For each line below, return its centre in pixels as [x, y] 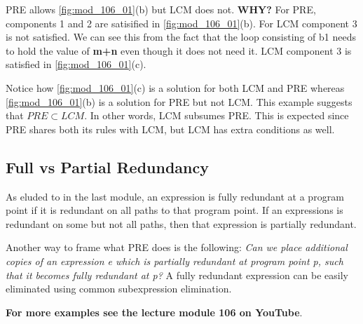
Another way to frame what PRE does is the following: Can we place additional [177, 247]
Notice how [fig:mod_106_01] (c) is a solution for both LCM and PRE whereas [175, 87]
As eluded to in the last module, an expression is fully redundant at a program [175, 196]
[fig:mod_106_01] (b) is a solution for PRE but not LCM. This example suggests [179, 101]
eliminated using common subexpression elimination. [119, 289]
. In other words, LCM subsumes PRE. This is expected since [217, 115]
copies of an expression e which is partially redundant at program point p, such [174, 261]
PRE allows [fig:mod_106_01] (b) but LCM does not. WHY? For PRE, [161, 9]
